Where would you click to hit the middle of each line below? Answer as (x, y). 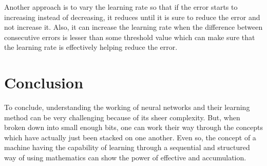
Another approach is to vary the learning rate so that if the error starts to (121, 7)
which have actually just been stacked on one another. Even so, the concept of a (130, 137)
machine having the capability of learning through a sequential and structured (127, 147)
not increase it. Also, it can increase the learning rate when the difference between (133, 27)
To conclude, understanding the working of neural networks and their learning (127, 107)
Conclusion (44, 82)
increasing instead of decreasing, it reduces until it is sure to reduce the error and (132, 17)
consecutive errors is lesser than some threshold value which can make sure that (130, 37)
